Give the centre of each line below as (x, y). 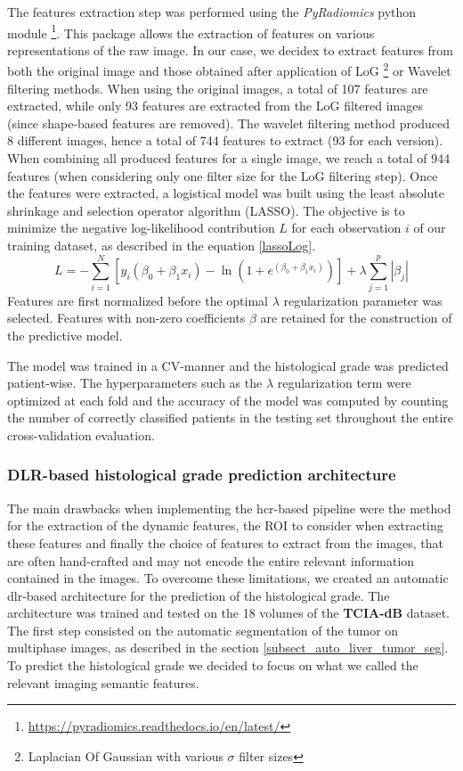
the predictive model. (65, 335)
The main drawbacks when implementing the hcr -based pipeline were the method (229, 508)
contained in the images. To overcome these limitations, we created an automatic (228, 578)
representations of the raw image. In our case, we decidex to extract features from (231, 49)
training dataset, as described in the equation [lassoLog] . (162, 246)
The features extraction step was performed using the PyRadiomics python (212, 12)
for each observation (346, 228)
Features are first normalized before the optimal (138, 300)
